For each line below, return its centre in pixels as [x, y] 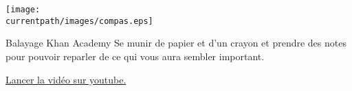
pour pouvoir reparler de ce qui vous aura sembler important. [135, 56]
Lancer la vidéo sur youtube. [66, 79]
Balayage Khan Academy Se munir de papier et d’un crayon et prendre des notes [176, 43]
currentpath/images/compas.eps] [79, 21]
